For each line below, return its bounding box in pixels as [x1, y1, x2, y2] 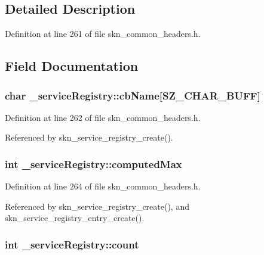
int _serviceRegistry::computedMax [5, 156, 182, 171]
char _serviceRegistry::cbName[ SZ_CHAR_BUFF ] [5, 88, 260, 102]
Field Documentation [5, 57, 139, 75]
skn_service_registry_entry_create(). [5, 212, 145, 224]
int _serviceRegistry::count [5, 237, 139, 251]
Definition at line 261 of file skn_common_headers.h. [5, 27, 201, 40]
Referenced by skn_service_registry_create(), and [5, 200, 189, 212]
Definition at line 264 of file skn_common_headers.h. [5, 180, 201, 192]
